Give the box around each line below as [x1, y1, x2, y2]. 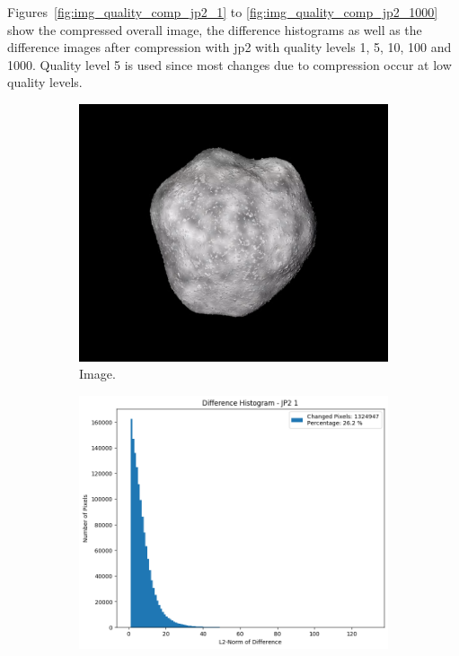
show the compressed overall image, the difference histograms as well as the [7, 20, 422, 39]
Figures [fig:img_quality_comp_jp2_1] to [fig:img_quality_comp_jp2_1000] [7, 3, 438, 21]
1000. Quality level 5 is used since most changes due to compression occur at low [7, 55, 452, 74]
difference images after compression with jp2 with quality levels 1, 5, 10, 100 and [7, 38, 452, 57]
